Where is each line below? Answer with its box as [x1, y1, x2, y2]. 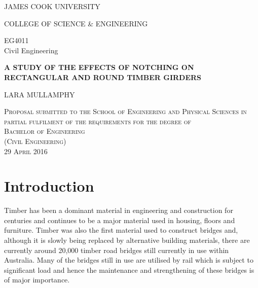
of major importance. [4, 274, 70, 285]
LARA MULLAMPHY [4, 89, 75, 99]
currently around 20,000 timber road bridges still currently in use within [4, 244, 229, 255]
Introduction [4, 175, 94, 196]
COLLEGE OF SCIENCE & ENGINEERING [4, 18, 148, 28]
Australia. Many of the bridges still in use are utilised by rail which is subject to [4, 255, 253, 265]
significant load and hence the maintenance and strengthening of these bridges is [4, 264, 254, 275]
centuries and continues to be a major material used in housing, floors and [4, 214, 235, 225]
